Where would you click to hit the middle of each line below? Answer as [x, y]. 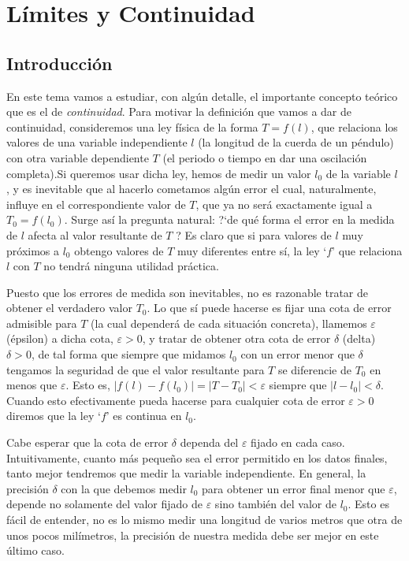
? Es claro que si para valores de [254, 234]
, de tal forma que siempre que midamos [128, 354]
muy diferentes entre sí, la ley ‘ [252, 250]
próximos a [33, 250]
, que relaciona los [354, 126]
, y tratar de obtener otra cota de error [236, 338]
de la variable [358, 173]
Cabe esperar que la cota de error [87, 442]
